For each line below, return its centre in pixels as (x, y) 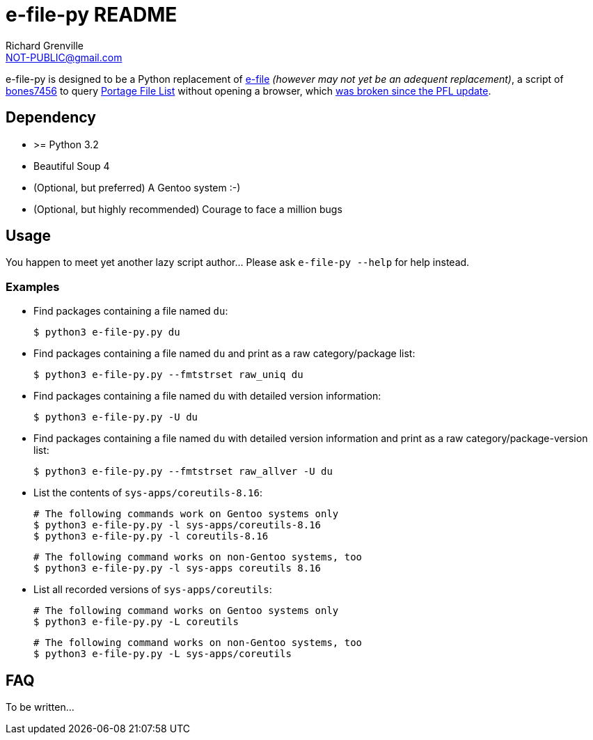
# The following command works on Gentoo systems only (186, 611)
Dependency (51, 118)
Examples (33, 286)
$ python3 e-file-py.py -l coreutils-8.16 (151, 536)
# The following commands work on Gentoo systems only (186, 514)
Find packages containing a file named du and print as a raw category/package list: (224, 354)
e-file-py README (92, 15)
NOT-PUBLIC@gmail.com (64, 57)
